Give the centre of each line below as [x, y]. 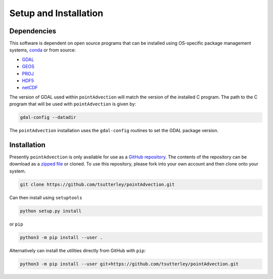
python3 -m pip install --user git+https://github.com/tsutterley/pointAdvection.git [129, 264]
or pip [16, 224]
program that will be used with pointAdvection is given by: [73, 104]
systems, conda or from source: [42, 50]
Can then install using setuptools [46, 197]
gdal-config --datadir [48, 118]
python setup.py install [51, 211]
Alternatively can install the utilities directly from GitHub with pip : [78, 250]
